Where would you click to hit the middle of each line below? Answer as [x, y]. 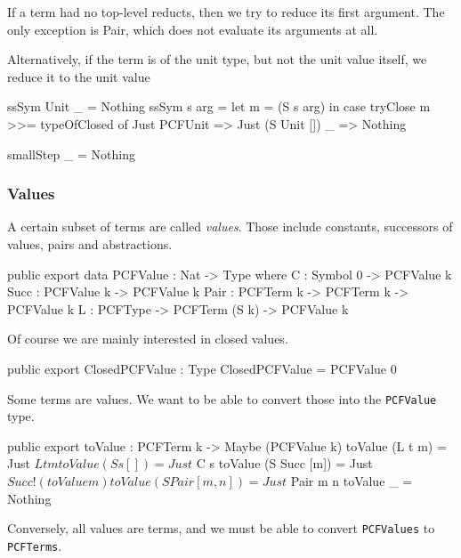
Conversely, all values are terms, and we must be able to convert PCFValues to [221, 528]
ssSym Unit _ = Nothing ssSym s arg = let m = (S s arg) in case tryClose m [219, 106]
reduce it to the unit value [79, 76]
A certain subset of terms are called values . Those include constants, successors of [230, 226]
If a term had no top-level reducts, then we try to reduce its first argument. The [226, 12]
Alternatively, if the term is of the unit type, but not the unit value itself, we [217, 59]
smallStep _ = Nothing [71, 154]
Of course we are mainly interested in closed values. [148, 339]
